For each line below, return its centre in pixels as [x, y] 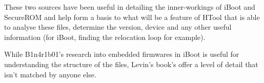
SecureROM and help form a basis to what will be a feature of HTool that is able [132, 17]
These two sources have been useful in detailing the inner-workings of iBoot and [130, 7]
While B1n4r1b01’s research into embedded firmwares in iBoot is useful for [122, 54]
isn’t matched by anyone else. [50, 74]
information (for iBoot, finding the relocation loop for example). [105, 37]
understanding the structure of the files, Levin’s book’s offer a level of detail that [131, 64]
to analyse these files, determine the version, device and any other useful [118, 27]
